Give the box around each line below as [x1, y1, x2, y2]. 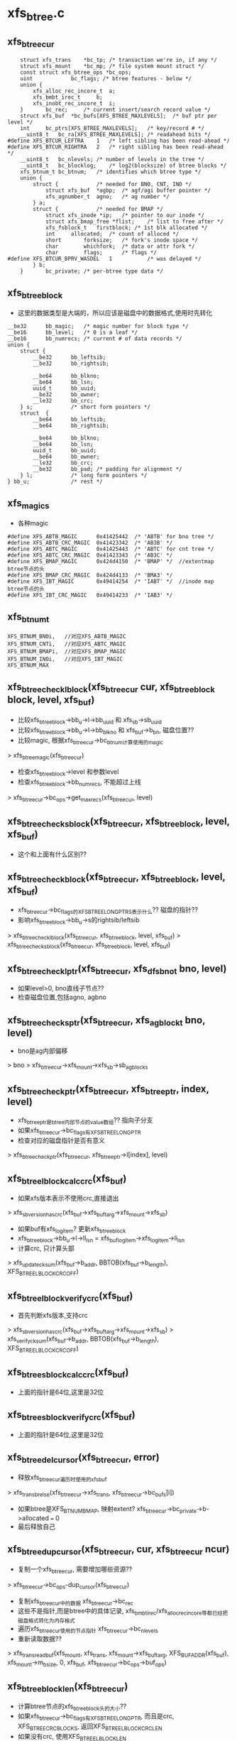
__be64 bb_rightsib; [33, 422, 110, 429]
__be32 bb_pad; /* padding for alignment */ [33, 465, 182, 473]
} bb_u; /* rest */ [7, 478, 103, 485]
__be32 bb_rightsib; [33, 360, 110, 367]
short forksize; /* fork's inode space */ [45, 236, 199, 244]
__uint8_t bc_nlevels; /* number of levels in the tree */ [20, 155, 204, 163]
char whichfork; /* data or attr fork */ [45, 243, 195, 250]
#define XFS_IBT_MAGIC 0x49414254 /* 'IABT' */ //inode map [7, 577, 214, 585]
